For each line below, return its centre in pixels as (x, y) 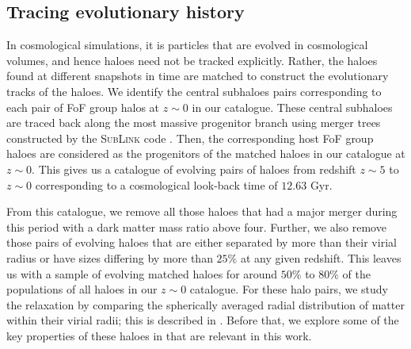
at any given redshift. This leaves (321, 257)
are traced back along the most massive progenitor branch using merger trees (194, 123)
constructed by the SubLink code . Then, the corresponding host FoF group (190, 138)
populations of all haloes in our (82, 289)
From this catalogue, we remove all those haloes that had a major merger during (202, 211)
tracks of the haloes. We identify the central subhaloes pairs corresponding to (194, 91)
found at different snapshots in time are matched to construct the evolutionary (198, 76)
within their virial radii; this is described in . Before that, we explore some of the (203, 320)
